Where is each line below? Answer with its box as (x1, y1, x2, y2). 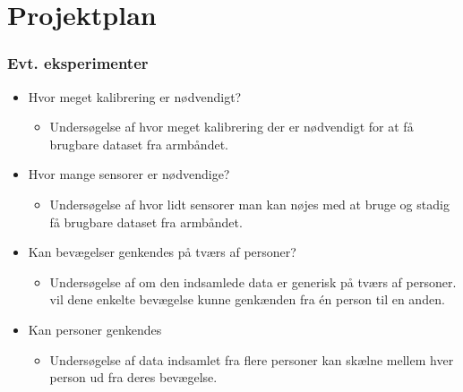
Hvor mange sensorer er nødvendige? (28, 165, 230, 183)
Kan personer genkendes (28, 320, 162, 338)
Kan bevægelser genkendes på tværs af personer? (28, 243, 296, 261)
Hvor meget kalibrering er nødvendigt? (28, 87, 242, 106)
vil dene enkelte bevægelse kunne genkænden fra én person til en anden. (49, 290, 445, 309)
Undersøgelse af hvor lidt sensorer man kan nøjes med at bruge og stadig (49, 194, 450, 213)
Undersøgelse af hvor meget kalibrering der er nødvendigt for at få (49, 117, 414, 136)
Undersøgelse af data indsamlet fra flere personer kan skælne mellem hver (49, 350, 454, 369)
